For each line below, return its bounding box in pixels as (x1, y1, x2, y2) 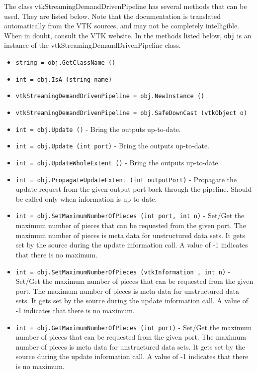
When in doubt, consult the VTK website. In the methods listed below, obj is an (4, 30, 252, 40)
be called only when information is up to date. (15, 193, 157, 204)
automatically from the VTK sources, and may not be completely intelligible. (4, 20, 240, 31)
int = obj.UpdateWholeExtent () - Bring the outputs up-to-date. (15, 157, 220, 167)
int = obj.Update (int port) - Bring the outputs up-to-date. (15, 140, 210, 151)
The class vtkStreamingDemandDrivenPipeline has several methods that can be (4, 1, 247, 11)
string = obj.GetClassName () (15, 59, 116, 67)
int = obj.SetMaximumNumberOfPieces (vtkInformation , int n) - (15, 266, 231, 276)
